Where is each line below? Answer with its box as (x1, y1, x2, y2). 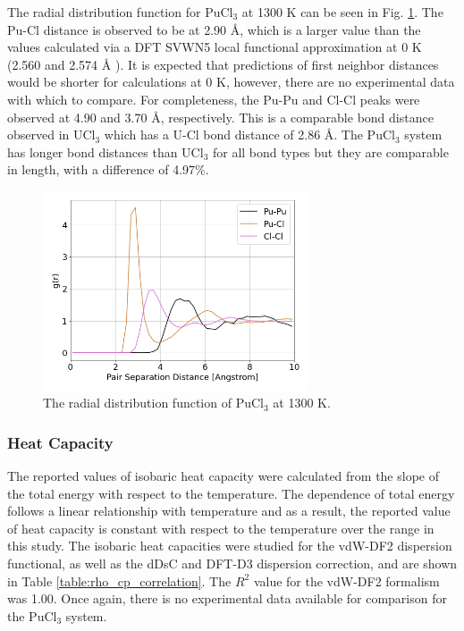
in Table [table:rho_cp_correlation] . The (7, 571, 232, 590)
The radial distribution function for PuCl (7, 3, 233, 21)
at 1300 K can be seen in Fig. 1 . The (241, 3, 443, 21)
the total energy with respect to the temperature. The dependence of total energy (7, 484, 455, 502)
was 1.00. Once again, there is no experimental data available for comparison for (7, 589, 447, 608)
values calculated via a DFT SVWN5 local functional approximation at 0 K (7, 38, 422, 56)
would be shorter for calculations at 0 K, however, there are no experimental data (7, 72, 455, 91)
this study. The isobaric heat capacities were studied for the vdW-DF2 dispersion (7, 536, 452, 555)
